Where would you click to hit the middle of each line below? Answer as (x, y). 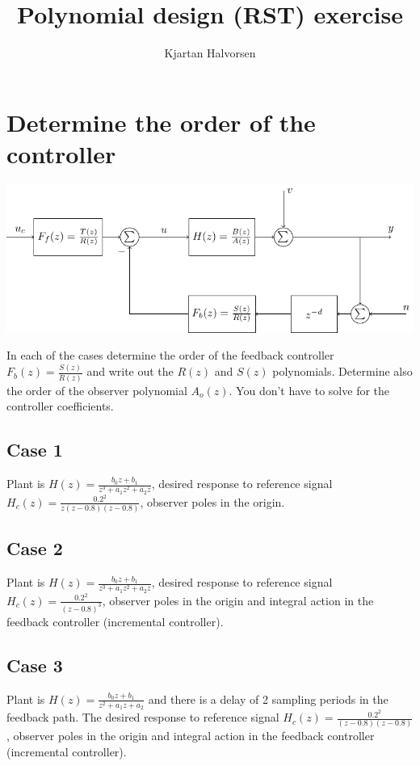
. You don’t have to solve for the (309, 390)
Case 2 (35, 548)
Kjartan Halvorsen (210, 53)
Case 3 (35, 665)
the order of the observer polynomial (97, 390)
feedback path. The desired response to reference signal (143, 717)
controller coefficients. (60, 406)
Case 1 (35, 450)
